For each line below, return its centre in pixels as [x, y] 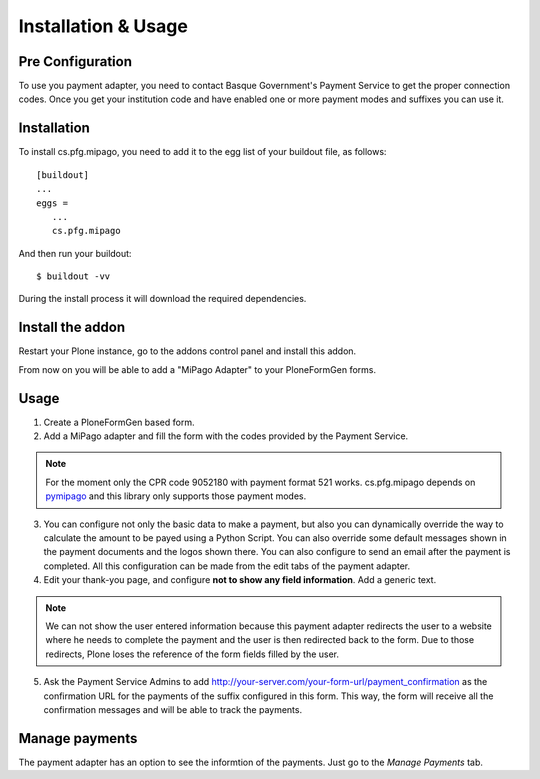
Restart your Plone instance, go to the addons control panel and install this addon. [187, 351]
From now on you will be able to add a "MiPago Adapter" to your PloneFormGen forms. [197, 369]
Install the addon [71, 327]
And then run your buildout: [75, 253]
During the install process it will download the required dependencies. [162, 299]
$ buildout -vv [73, 276]
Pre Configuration [75, 61]
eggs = [52, 203]
